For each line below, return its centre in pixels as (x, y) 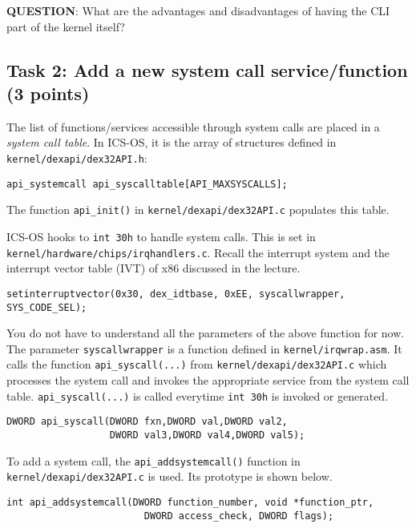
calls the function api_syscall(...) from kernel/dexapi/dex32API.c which (197, 364)
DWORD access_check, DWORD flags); (239, 516)
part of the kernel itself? (66, 26)
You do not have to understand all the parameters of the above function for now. (206, 333)
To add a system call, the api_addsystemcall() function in (153, 460)
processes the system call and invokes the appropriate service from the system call (208, 380)
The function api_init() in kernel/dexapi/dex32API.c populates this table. (198, 210)
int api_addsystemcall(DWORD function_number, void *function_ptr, (190, 502)
